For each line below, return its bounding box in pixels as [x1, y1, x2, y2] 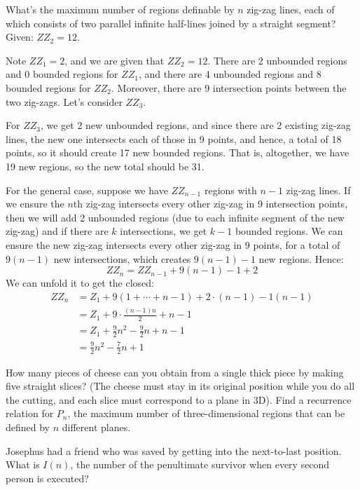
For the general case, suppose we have [6, 182, 168, 197]
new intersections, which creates [53, 251, 191, 266]
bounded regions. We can [235, 224, 343, 238]
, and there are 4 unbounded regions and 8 [138, 67, 321, 81]
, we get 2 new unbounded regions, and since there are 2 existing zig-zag [40, 118, 351, 132]
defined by [6, 420, 50, 435]
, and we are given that [64, 53, 165, 67]
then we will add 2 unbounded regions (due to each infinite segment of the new [6, 210, 345, 224]
